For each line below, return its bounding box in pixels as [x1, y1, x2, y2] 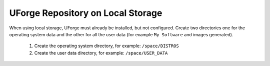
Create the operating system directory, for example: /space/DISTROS [34, 43, 179, 49]
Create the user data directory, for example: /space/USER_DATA [34, 50, 168, 56]
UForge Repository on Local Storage [9, 7, 162, 18]
